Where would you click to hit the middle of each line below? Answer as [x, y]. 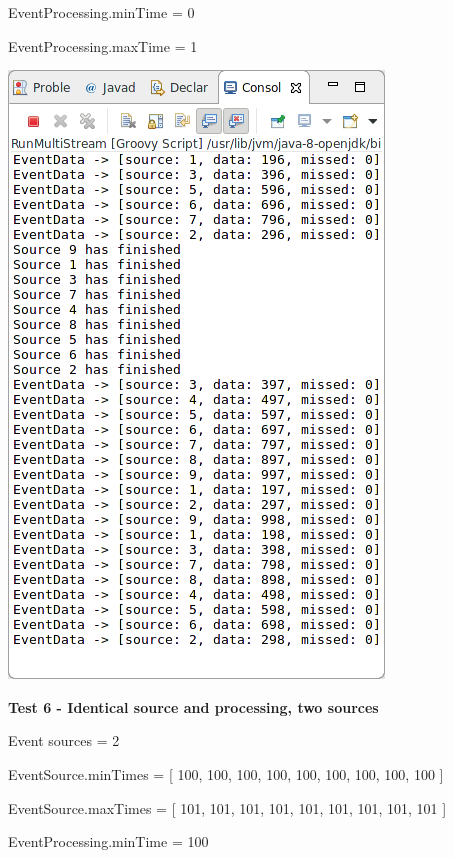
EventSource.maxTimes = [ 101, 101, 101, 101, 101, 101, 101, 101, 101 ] [227, 807]
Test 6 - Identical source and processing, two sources [193, 706]
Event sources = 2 [64, 740]
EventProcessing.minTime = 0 [101, 12]
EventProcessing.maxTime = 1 [103, 45]
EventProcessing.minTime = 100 [108, 841]
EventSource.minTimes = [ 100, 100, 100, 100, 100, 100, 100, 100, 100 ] [226, 773]
